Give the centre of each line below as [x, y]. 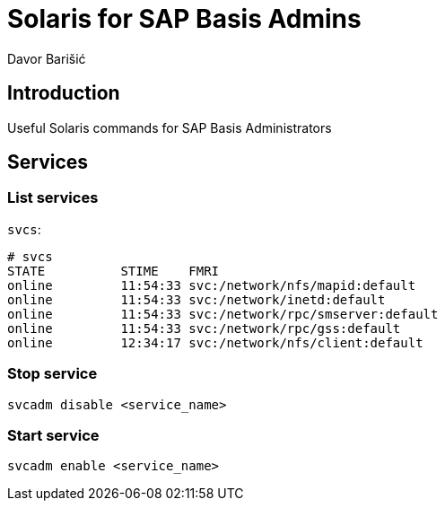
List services [53, 198]
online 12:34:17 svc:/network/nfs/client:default [215, 342]
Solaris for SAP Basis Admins [184, 19]
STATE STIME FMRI [113, 271]
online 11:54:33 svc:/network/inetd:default [196, 299]
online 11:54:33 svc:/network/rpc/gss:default [204, 328]
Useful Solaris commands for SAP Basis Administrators [170, 127]
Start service [53, 435]
